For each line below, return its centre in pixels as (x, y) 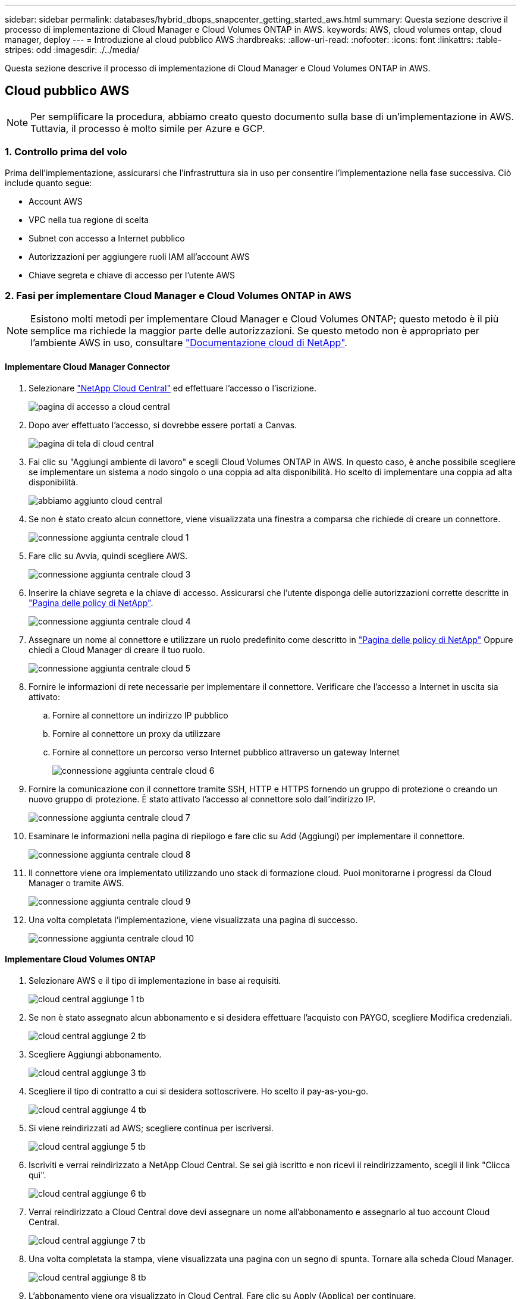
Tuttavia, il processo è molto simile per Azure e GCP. (148, 128)
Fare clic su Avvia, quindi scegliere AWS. (108, 556)
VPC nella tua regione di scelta (89, 219)
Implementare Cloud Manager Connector (87, 366)
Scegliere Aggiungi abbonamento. (95, 1054)
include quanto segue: (48, 183)
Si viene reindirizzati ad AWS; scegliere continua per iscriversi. (151, 1128)
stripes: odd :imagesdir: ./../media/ (72, 50)
